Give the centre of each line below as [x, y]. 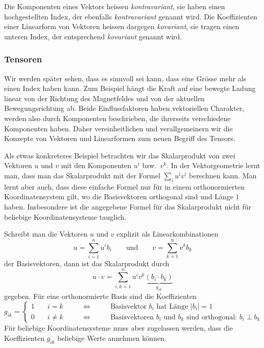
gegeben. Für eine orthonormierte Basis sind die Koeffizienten [100, 296]
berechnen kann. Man [223, 175]
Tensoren [23, 59]
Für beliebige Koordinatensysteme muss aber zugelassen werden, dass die [118, 328]
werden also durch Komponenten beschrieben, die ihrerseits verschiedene [117, 118]
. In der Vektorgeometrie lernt [213, 165]
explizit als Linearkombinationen [167, 234]
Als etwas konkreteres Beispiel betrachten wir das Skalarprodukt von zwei [120, 155]
